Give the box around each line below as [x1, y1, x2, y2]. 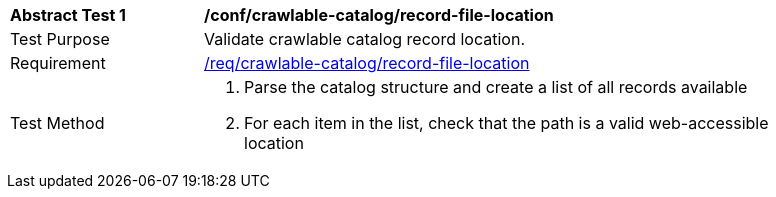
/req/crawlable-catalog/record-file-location [204, 53, 530, 73]
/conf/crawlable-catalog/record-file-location [204, 5, 554, 25]
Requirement [10, 53, 106, 73]
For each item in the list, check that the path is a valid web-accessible [244, 113, 769, 133]
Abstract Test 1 [10, 5, 126, 25]
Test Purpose [10, 29, 110, 49]
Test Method [10, 113, 105, 133]
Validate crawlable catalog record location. [204, 29, 525, 49]
